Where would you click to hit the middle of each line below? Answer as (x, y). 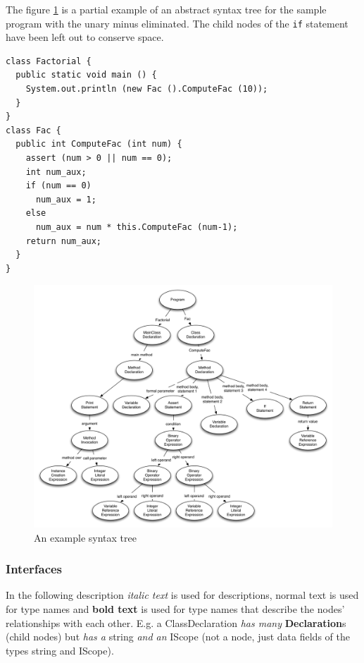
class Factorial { (49, 61)
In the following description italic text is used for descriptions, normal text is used (182, 595)
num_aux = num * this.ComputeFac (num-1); (137, 227)
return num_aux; (64, 241)
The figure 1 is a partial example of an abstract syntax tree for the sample (166, 9)
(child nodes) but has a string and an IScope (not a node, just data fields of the (178, 637)
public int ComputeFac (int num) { (99, 144)
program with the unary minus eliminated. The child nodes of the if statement (177, 23)
